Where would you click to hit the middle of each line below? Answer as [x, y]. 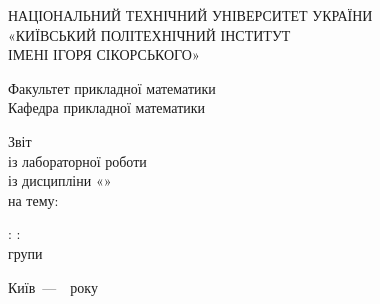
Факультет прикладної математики [112, 87]
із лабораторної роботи [77, 160]
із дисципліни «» [60, 180]
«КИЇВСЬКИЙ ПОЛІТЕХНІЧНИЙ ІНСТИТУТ [149, 34]
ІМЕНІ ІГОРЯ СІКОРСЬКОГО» [104, 54]
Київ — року [53, 286]
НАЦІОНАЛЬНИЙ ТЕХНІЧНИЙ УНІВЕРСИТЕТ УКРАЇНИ [190, 15]
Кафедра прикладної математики [107, 107]
